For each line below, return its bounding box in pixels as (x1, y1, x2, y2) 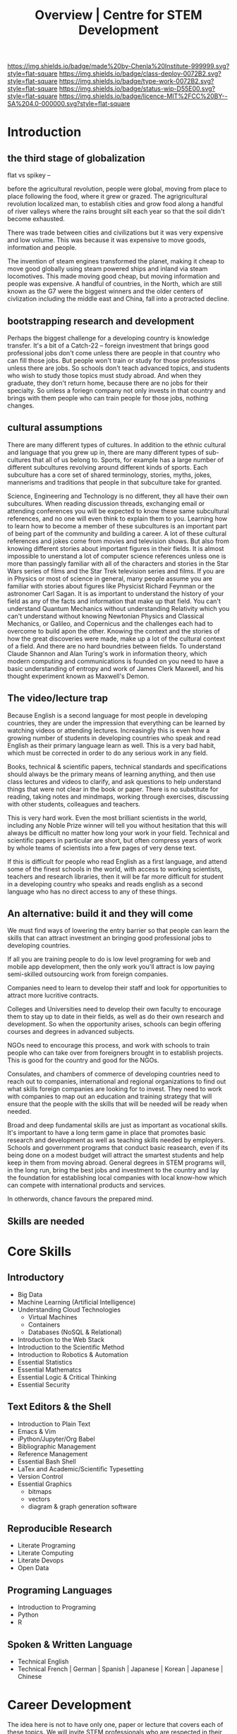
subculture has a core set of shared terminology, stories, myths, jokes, (7, 470, 212, 479)
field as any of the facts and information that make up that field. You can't (7, 597, 221, 605)
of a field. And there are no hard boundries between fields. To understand (7, 641, 222, 650)
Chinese (17, 1673, 42, 1681)
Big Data (17, 1290, 43, 1299)
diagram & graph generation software (28, 1502, 138, 1511)
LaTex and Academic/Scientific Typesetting (17, 1464, 144, 1473)
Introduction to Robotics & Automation (17, 1350, 128, 1359)
